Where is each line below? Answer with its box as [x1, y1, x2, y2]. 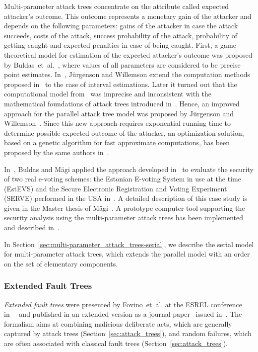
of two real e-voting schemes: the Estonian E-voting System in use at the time [4, 174, 241, 184]
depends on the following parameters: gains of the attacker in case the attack [4, 20, 238, 31]
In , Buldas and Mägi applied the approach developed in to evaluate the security [4, 164, 254, 174]
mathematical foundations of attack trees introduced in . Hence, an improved [4, 98, 240, 108]
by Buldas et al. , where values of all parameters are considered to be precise [4, 59, 241, 70]
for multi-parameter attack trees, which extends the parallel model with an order [4, 249, 250, 259]
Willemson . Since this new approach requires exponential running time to [4, 118, 231, 128]
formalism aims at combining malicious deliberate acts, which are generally [4, 318, 232, 329]
